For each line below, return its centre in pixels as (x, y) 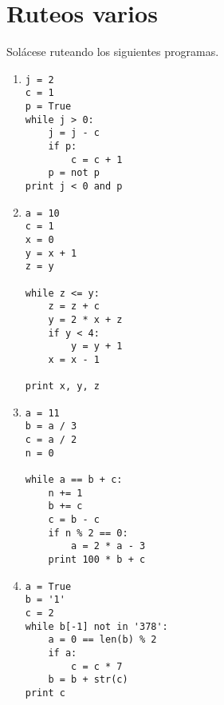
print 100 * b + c (97, 560)
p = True (48, 107)
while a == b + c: (74, 480)
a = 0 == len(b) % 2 (102, 640)
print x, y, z (62, 386)
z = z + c (74, 307)
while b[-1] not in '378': (96, 626)
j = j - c (74, 133)
